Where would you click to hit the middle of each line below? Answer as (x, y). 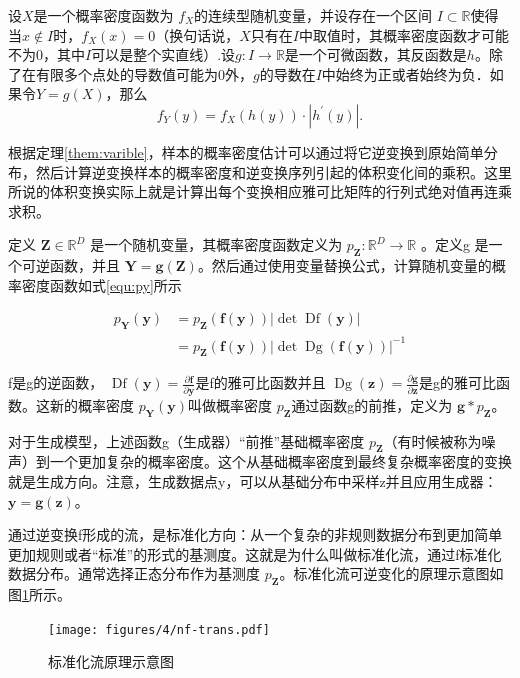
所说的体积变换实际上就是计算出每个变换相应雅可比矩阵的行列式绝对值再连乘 (260, 191)
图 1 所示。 (39, 594)
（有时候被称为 (432, 440)
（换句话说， (197, 34)
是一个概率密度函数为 (103, 15)
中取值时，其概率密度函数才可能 (403, 34)
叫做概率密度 (229, 404)
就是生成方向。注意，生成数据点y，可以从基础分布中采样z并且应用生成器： (253, 480)
